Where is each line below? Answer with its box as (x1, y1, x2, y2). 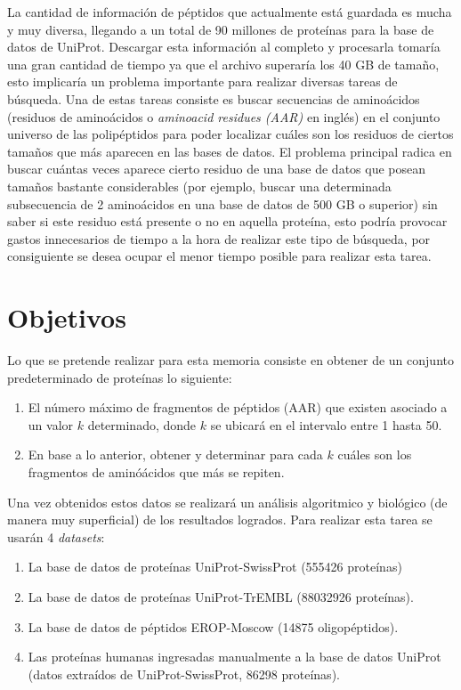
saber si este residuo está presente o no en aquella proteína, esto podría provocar (7, 212, 448, 231)
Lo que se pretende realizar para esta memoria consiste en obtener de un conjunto (7, 351, 454, 369)
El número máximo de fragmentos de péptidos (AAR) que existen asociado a (28, 398, 448, 417)
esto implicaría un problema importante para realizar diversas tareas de (7, 72, 398, 91)
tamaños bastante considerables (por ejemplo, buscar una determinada (7, 176, 392, 195)
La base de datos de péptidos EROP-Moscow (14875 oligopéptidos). (28, 617, 399, 636)
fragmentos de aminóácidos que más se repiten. (28, 463, 285, 481)
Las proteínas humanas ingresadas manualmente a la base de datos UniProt (28, 647, 441, 666)
